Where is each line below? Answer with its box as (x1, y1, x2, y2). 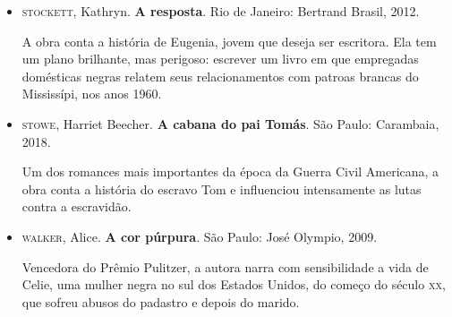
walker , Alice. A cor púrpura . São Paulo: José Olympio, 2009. (21, 227, 378, 245)
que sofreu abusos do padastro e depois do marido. (21, 292, 300, 311)
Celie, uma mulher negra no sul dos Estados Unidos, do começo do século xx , (21, 275, 446, 294)
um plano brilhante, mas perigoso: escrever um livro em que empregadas (21, 49, 419, 68)
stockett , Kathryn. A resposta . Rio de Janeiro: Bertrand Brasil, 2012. (21, 2, 420, 20)
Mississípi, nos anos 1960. (21, 84, 162, 103)
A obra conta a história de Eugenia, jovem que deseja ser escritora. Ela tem (21, 31, 437, 50)
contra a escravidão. (21, 197, 132, 216)
